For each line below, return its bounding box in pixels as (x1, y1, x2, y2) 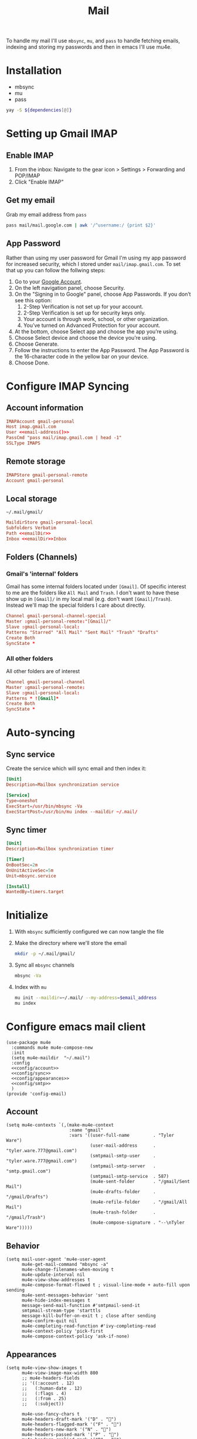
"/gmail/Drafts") (6, 1194, 49, 1200)
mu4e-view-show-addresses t (21, 1277, 91, 1283)
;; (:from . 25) (21, 1396, 67, 1402)
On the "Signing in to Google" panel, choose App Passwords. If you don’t (14, 290, 191, 298)
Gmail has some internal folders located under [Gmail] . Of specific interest (6, 583, 186, 590)
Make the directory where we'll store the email (14, 940, 127, 947)
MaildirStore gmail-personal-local (6, 519, 93, 526)
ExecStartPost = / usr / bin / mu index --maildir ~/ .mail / (6, 809, 138, 815)
